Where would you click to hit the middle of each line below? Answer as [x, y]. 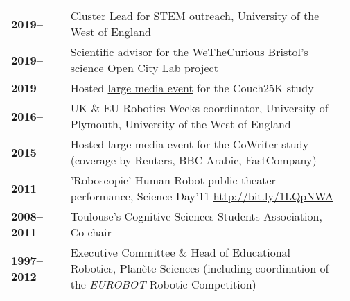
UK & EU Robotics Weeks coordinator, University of [199, 108]
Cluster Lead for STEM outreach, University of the [195, 16]
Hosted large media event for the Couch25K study [192, 88]
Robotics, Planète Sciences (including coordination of [200, 268]
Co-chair [91, 232]
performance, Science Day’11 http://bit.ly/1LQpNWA [202, 196]
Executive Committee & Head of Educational [180, 252]
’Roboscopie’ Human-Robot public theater [173, 180]
